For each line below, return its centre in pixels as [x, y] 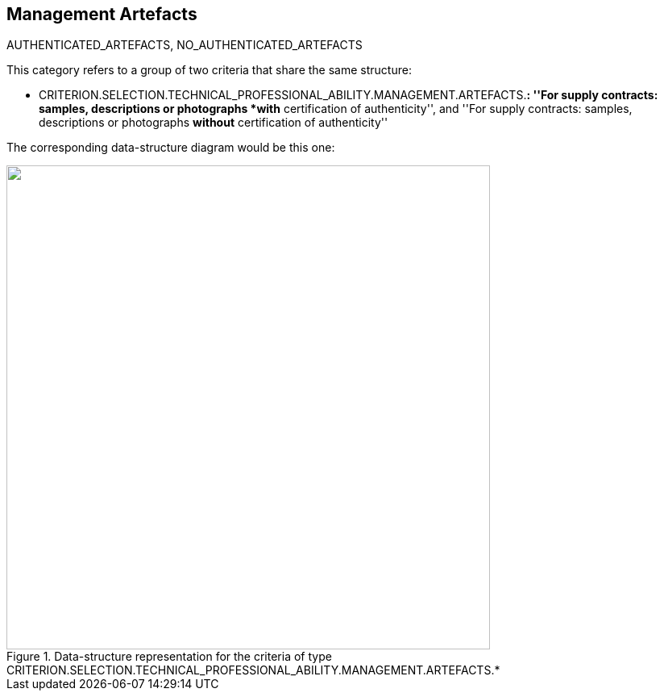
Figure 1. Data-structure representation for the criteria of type [169, 657]
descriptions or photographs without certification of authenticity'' [214, 123]
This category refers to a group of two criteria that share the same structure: [209, 70]
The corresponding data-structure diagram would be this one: [171, 148]
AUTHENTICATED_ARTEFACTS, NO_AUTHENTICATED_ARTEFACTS [185, 45]
